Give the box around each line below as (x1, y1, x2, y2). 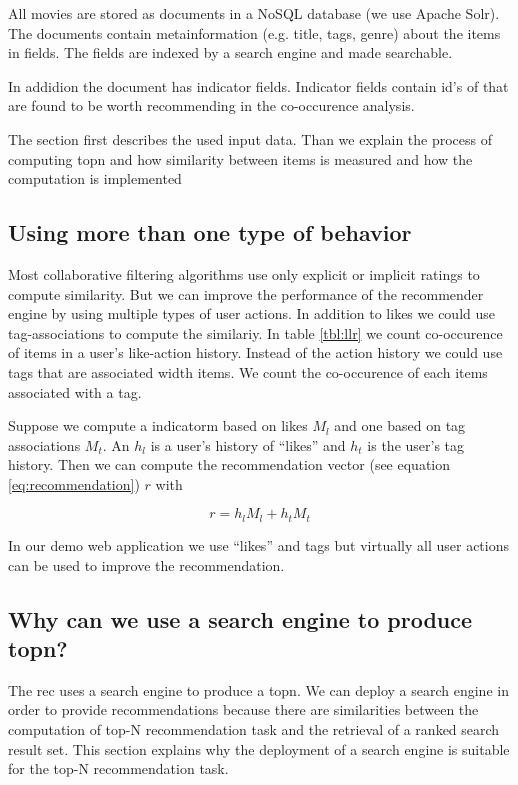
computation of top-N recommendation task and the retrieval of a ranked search (8, 718, 500, 739)
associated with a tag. (8, 381, 142, 402)
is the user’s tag (367, 434, 465, 455)
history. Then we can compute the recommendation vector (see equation (8, 454, 451, 475)
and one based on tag (334, 415, 466, 436)
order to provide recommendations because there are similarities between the (8, 699, 479, 720)
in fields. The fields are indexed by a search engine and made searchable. (8, 42, 453, 63)
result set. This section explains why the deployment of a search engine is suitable (8, 738, 510, 759)
